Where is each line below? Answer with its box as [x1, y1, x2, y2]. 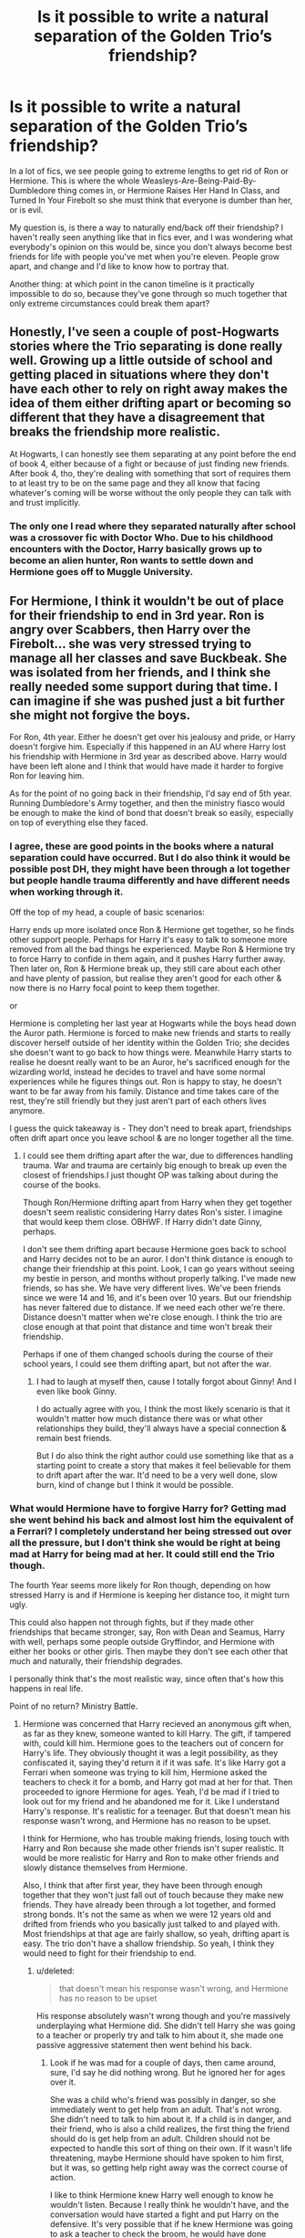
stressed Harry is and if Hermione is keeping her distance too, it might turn [9, 1590, 290, 1601]
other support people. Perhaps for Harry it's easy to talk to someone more [9, 934, 288, 945]
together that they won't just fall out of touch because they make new [22, 1889, 284, 1900]
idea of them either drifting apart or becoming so [9, 395, 291, 412]
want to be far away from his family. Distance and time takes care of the [9, 1085, 280, 1096]
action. [49, 2172, 76, 2183]
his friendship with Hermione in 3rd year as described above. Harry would [9, 751, 287, 762]
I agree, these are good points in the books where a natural [9, 840, 275, 852]
